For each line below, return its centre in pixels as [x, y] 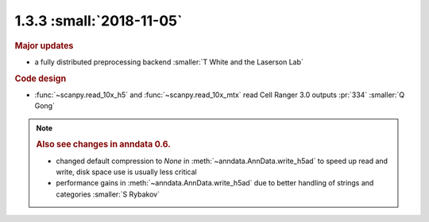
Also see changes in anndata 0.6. [103, 145]
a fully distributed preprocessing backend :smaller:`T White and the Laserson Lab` [169, 62]
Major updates [44, 45]
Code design [41, 78]
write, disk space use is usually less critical [127, 172]
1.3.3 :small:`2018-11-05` [99, 21]
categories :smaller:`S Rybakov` [108, 194]
